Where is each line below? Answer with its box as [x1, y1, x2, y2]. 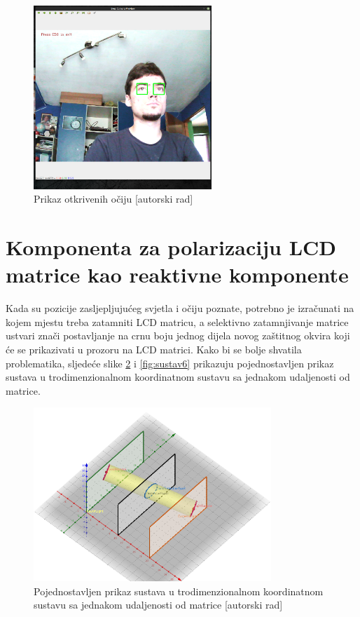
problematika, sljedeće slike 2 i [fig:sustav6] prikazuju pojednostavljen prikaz [6, 355, 334, 370]
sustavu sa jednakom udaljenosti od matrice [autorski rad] [34, 597, 283, 612]
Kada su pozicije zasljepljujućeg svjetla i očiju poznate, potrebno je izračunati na [6, 301, 354, 316]
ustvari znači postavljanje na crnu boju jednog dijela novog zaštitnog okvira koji [6, 328, 350, 343]
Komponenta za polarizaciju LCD [6, 233, 337, 262]
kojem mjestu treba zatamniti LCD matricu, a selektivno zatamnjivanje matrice [6, 314, 349, 329]
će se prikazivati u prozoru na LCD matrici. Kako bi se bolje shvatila [6, 342, 302, 357]
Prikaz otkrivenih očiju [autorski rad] [34, 191, 193, 206]
